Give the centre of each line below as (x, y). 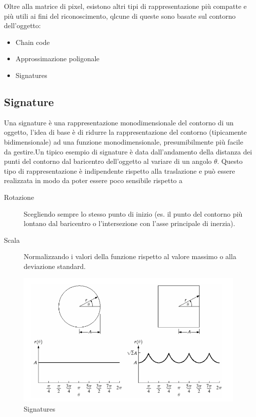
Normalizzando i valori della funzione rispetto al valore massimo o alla (130, 256)
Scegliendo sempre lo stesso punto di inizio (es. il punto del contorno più (133, 213)
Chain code (33, 42)
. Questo (230, 161)
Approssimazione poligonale (57, 58)
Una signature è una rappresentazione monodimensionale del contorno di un (119, 122)
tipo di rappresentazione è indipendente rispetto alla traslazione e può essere (120, 171)
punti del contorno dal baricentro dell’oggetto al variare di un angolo (108, 161)
